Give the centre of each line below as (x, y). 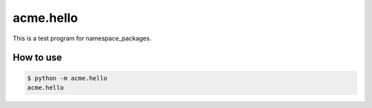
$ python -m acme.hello (68, 78)
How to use (37, 58)
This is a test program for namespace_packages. (82, 38)
